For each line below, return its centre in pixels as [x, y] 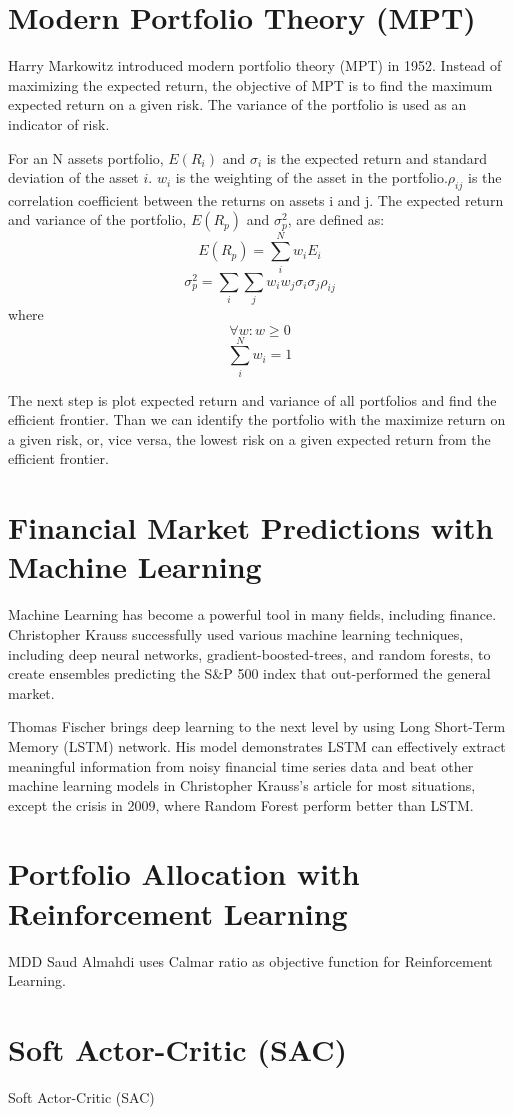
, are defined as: [336, 219]
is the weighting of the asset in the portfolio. [311, 177]
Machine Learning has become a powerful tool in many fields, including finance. [252, 614]
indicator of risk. [59, 123]
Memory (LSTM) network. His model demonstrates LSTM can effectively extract [257, 745]
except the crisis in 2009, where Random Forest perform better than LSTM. [241, 804]
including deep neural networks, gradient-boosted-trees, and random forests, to [249, 653]
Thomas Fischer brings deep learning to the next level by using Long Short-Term [257, 726]
